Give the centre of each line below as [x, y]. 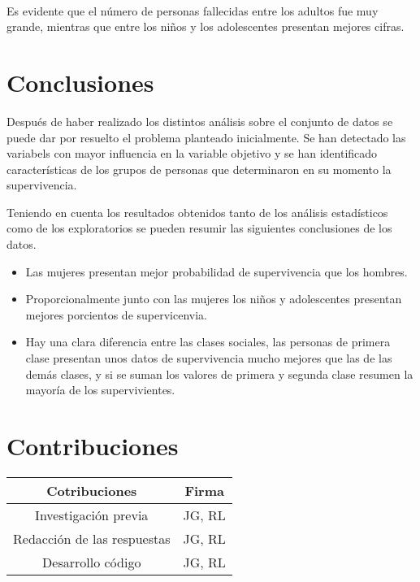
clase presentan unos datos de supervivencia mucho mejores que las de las [209, 358]
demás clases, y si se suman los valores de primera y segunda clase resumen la [219, 374]
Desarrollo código [92, 562]
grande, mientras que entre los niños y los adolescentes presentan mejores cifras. [206, 26]
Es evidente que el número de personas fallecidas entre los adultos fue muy [193, 10]
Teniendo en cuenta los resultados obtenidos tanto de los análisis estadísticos [197, 212]
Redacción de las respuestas [92, 538]
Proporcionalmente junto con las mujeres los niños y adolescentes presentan [214, 299]
